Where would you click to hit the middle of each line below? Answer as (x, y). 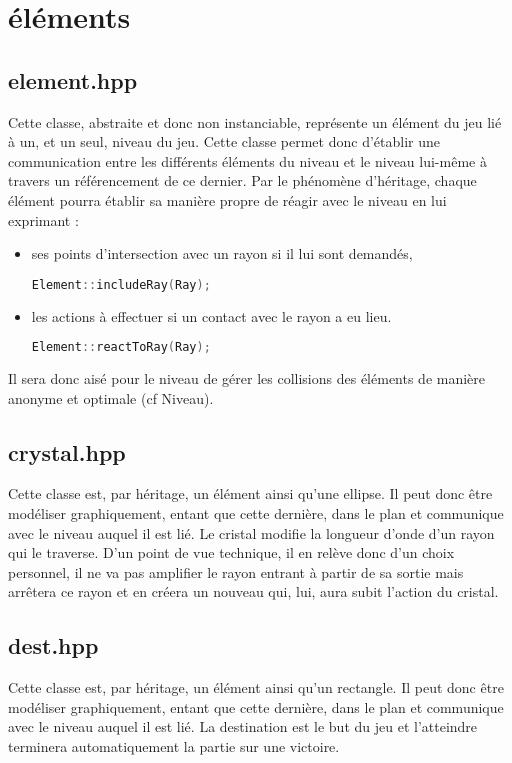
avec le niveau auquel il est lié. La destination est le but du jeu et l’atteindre (243, 726)
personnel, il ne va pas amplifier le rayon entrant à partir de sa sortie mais (236, 571)
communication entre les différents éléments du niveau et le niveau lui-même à (247, 160)
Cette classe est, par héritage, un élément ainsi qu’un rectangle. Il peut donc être (256, 687)
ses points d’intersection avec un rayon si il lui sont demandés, (222, 253)
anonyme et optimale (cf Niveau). (111, 397)
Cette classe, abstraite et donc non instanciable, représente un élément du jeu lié (255, 121)
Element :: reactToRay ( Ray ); (121, 347)
